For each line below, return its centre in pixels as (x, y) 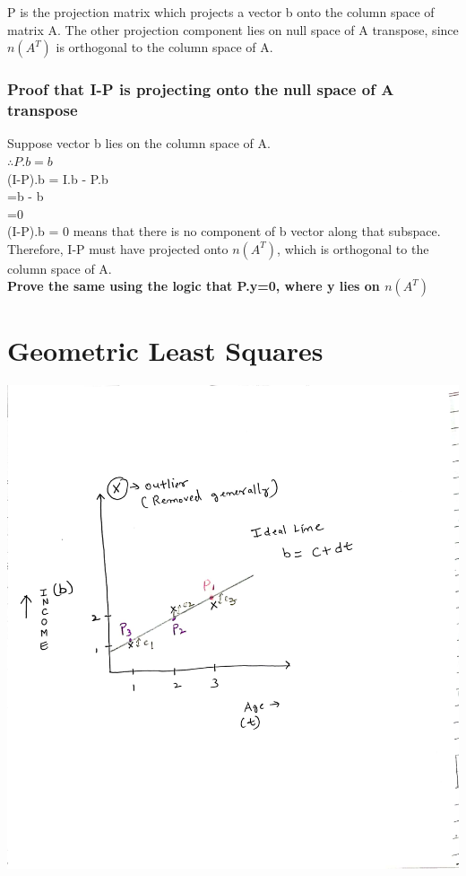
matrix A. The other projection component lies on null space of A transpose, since (233, 29)
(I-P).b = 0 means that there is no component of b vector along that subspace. (224, 231)
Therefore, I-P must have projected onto (118, 248)
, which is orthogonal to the (353, 248)
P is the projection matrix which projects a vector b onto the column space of (221, 12)
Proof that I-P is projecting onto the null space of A (201, 89)
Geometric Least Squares (165, 350)
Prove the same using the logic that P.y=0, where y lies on (194, 286)
